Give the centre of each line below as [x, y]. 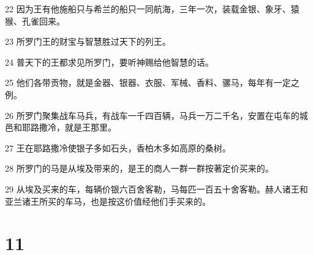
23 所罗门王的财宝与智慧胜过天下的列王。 [88, 41]
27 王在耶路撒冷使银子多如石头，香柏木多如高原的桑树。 [118, 147]
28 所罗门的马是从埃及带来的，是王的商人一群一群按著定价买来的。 [139, 168]
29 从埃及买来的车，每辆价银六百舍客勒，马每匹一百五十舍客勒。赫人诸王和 [156, 188]
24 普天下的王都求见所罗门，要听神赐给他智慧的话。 [109, 62]
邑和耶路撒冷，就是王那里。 [61, 127]
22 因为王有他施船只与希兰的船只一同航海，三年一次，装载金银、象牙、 [148, 9]
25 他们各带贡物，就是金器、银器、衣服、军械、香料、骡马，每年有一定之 [152, 82]
